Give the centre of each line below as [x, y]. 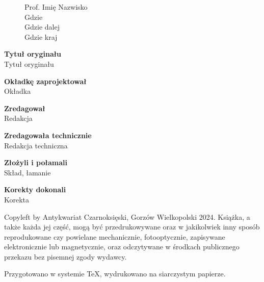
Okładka [18, 91]
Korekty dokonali [35, 189]
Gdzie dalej [42, 27]
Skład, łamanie [28, 172]
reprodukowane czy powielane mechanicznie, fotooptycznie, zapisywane [115, 236]
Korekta [17, 199]
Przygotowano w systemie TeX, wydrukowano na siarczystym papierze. [115, 274]
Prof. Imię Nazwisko [56, 7]
